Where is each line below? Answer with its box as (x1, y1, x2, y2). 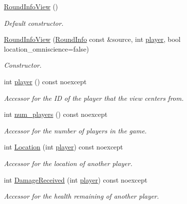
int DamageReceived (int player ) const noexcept (4, 174, 148, 185)
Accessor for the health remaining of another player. (4, 191, 159, 201)
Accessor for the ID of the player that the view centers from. (4, 93, 184, 103)
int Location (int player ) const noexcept (4, 142, 123, 152)
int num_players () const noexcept (4, 109, 108, 119)
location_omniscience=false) (4, 43, 89, 54)
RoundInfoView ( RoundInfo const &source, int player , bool (4, 34, 181, 44)
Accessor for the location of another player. (4, 158, 132, 168)
